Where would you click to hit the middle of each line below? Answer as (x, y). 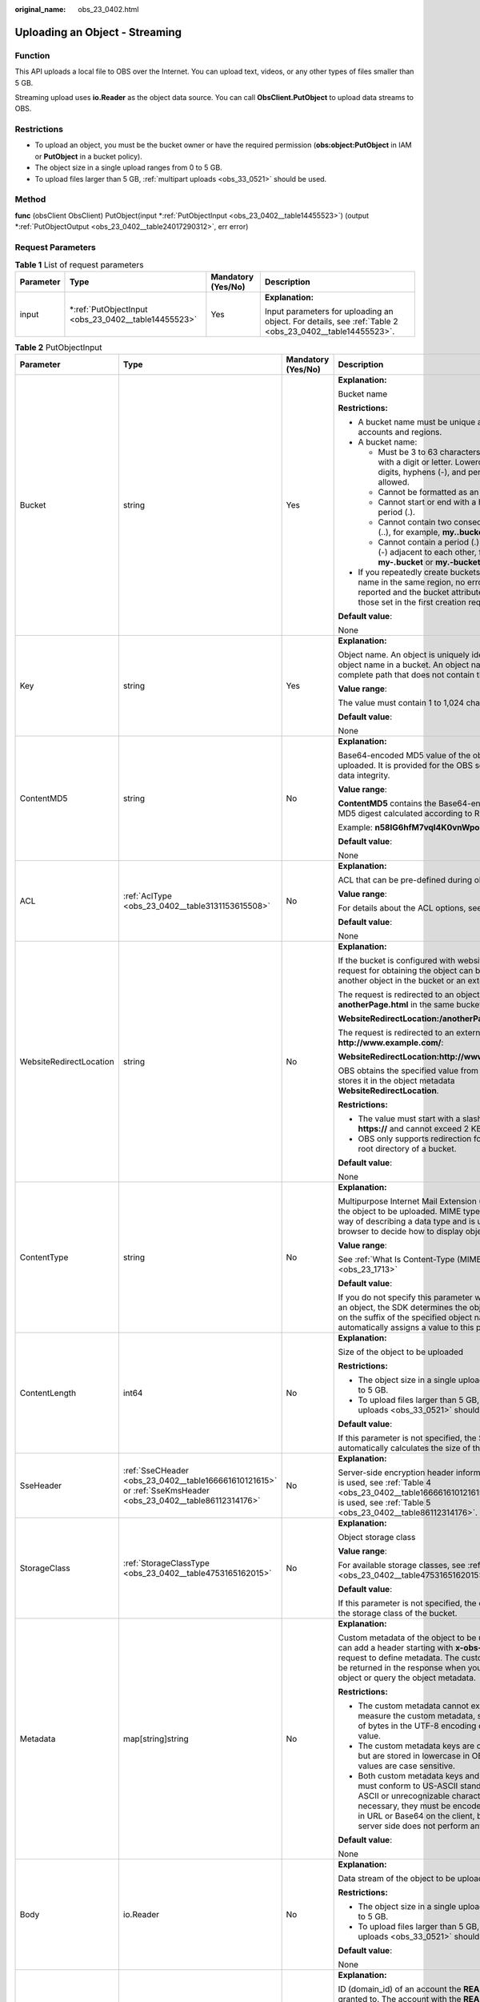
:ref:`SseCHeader (156, 1471)
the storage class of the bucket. (398, 1614)
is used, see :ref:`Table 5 (384, 1503)
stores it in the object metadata (396, 1081)
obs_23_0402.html (108, 9)
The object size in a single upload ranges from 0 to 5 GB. (129, 167)
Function (32, 55)
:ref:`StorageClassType (166, 1563)
